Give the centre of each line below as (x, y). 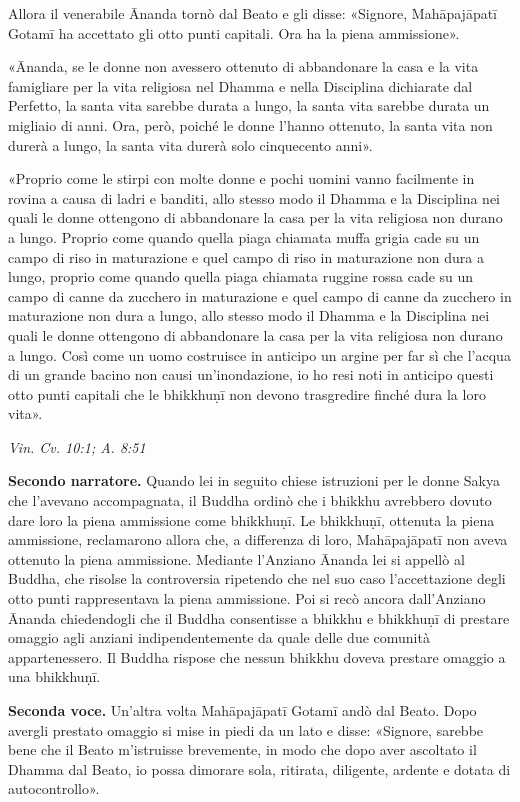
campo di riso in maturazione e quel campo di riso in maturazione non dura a (246, 256)
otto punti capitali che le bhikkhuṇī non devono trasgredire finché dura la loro (247, 393)
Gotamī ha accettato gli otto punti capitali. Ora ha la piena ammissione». (234, 32)
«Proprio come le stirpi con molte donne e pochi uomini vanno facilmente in (241, 178)
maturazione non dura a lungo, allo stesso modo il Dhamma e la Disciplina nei (249, 315)
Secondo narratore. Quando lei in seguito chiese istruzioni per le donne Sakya (254, 480)
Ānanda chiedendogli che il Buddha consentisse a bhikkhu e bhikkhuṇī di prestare (259, 617)
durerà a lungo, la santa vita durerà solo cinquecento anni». (190, 144)
